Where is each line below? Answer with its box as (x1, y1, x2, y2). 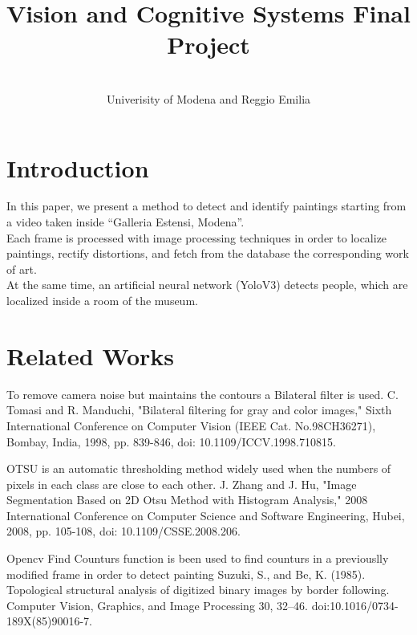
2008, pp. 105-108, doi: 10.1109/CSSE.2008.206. (6, 523, 241, 539)
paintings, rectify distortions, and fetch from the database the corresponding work (6, 245, 409, 262)
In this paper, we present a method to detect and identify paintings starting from (6, 197, 407, 214)
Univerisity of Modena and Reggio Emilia (106, 90, 311, 107)
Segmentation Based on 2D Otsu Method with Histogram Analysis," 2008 (6, 491, 368, 508)
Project (167, 28, 250, 61)
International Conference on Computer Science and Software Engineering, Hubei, (6, 507, 405, 523)
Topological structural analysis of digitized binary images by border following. (6, 581, 390, 598)
